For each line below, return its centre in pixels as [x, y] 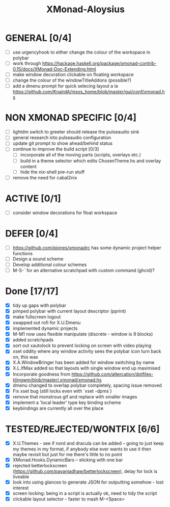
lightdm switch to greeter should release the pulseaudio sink [76, 132]
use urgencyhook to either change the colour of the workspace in [81, 52]
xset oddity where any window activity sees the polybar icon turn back [87, 351]
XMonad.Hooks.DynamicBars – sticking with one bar [68, 460]
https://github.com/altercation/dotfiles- [112, 374]
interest [21, 488]
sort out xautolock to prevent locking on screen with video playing [82, 345]
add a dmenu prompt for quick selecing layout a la [65, 86]
